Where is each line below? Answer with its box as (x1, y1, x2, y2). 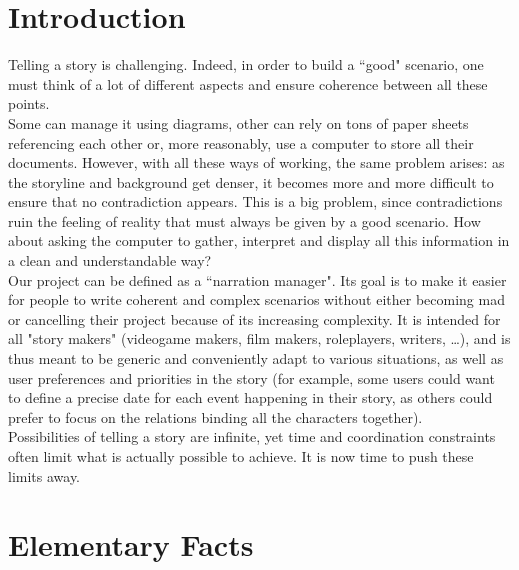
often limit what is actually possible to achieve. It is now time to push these (8, 446, 474, 466)
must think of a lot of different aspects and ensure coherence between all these (8, 73, 488, 94)
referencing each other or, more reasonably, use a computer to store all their (8, 132, 474, 153)
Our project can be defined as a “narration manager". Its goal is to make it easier (8, 269, 507, 290)
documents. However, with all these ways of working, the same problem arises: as (8, 152, 505, 173)
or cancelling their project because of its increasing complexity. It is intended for (8, 308, 501, 329)
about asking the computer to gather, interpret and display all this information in (8, 230, 510, 251)
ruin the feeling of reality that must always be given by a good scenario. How (8, 210, 481, 231)
